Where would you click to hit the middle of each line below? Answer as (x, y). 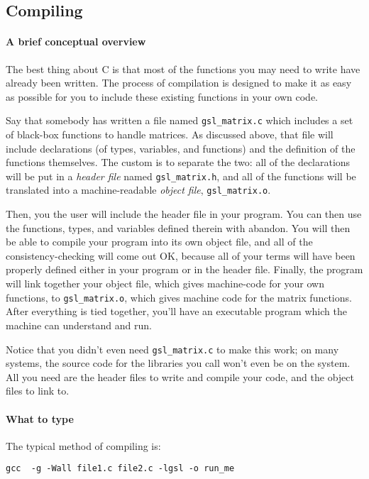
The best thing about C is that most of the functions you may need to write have (183, 68)
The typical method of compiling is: (83, 445)
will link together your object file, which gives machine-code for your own (165, 283)
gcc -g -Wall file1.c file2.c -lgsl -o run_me (120, 469)
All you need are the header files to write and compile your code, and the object (180, 376)
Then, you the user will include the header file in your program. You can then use (184, 214)
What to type (40, 418)
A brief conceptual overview (76, 42)
